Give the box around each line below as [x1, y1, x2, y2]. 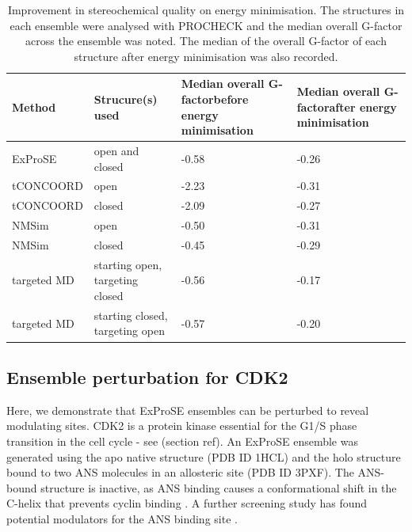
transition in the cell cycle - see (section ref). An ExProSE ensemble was [6, 432, 358, 449]
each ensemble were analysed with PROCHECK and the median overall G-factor [10, 17, 402, 33]
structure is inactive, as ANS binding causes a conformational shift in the [40, 479, 397, 496]
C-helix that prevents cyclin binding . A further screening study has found [6, 495, 368, 511]
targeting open [93, 322, 165, 339]
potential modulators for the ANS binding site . [6, 510, 238, 526]
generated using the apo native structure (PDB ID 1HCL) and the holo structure [6, 448, 401, 465]
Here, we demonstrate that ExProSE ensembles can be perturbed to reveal [6, 401, 369, 418]
